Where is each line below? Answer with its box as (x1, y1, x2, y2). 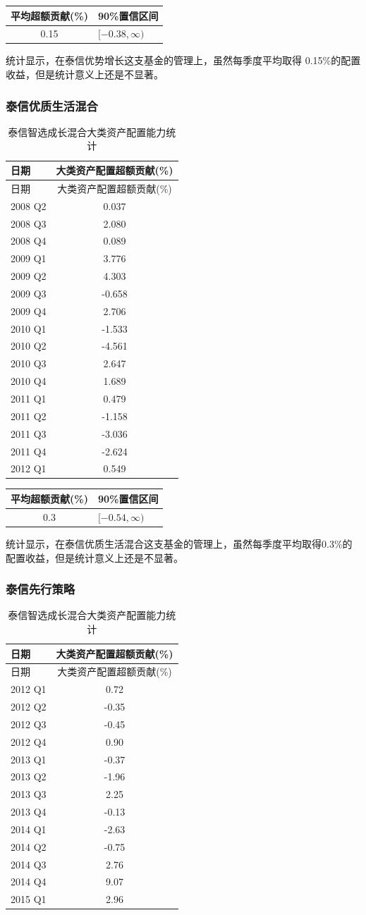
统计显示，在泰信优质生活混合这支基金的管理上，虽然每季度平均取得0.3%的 (6, 536, 353, 551)
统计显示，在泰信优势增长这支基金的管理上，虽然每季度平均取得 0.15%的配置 (6, 53, 361, 68)
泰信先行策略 (6, 580, 75, 598)
